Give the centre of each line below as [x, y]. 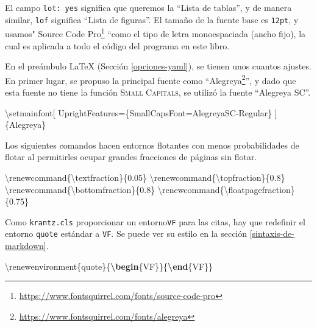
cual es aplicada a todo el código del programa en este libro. [117, 45]
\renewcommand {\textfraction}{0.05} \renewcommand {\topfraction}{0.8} [145, 177]
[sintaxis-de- [272, 234]
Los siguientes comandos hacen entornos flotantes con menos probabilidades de [152, 145]
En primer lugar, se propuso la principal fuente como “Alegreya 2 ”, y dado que [151, 79]
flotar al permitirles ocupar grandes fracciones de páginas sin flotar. [131, 157]
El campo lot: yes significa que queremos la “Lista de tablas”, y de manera [148, 7]
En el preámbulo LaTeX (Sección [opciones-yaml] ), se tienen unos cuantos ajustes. [158, 66]
